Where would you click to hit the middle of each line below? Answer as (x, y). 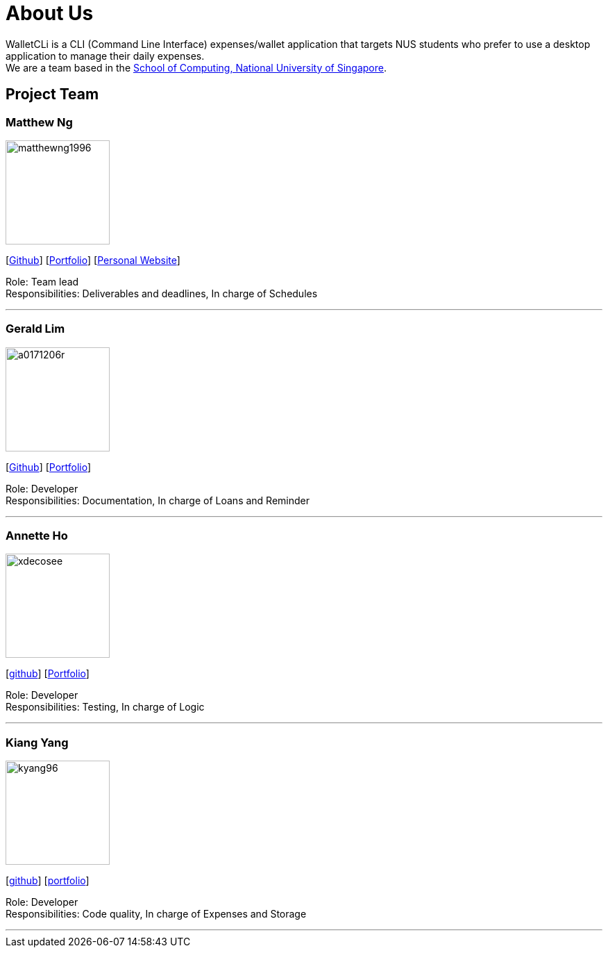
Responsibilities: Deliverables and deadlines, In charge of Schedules (162, 293)
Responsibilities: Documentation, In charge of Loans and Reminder (158, 500)
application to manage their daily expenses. (105, 56)
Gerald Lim (35, 329)
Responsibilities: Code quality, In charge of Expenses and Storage (156, 914)
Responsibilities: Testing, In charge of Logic (105, 707)
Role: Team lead (42, 281)
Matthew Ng (39, 122)
